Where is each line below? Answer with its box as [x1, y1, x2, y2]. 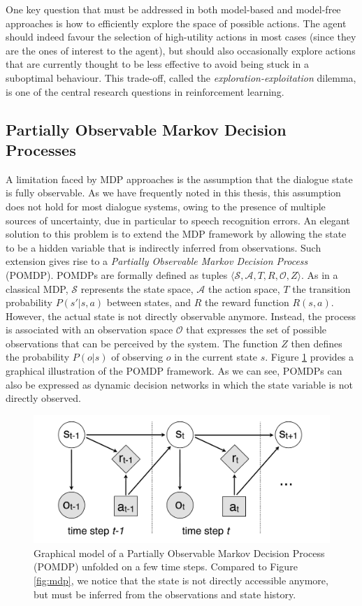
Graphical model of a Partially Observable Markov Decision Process [34, 545, 325, 560]
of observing [111, 349, 164, 364]
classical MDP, [6, 281, 68, 296]
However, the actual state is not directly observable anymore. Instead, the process [6, 308, 356, 323]
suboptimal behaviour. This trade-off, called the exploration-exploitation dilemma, [6, 70, 356, 85]
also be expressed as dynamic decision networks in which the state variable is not [6, 377, 353, 391]
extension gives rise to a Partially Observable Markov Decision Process [6, 254, 308, 268]
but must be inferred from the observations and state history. [34, 586, 296, 601]
